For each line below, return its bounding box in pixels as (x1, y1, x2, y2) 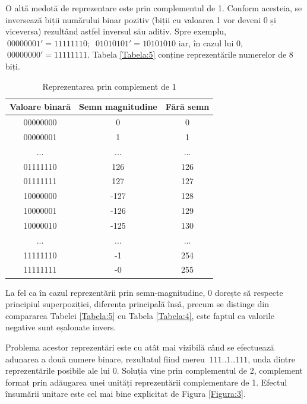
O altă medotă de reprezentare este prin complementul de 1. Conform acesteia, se (5, 2, 302, 14)
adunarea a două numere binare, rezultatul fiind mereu (5, 352, 205, 365)
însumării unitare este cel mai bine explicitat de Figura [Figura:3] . (5, 387, 246, 400)
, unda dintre (248, 352, 296, 365)
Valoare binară (10, 100, 71, 113)
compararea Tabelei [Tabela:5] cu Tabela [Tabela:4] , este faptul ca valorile (5, 309, 274, 321)
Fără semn (165, 100, 210, 113)
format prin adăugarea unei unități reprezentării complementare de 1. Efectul (5, 375, 287, 388)
